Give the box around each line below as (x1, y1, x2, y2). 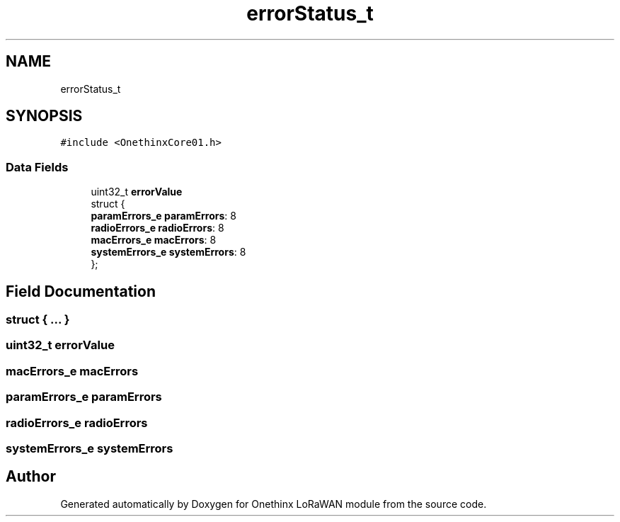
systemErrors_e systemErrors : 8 (91, 246, 246, 259)
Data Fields (6, 159, 69, 174)
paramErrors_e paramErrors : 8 (91, 210, 236, 222)
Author (6, 467, 56, 486)
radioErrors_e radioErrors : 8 (91, 222, 224, 234)
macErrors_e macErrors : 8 (91, 234, 217, 246)
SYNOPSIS (6, 107, 83, 125)
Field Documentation (6, 282, 156, 300)
